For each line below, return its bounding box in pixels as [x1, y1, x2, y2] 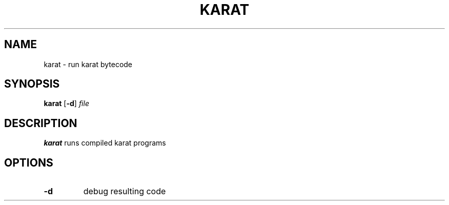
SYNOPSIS [4, 77, 60, 91]
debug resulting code [83, 186, 166, 197]
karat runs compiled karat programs [44, 138, 166, 148]
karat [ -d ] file [44, 99, 89, 108]
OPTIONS [4, 156, 53, 169]
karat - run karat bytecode [44, 59, 133, 69]
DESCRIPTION [4, 116, 77, 130]
